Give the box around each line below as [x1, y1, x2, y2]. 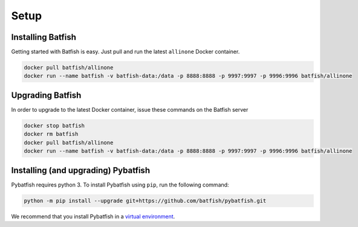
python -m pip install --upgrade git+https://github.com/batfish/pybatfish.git [24, 197, 267, 204]
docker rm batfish [24, 130, 79, 138]
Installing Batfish [11, 32, 77, 42]
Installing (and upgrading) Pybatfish [11, 165, 151, 175]
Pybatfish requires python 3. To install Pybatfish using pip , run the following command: [11, 181, 229, 188]
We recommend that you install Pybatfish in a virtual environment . [11, 213, 175, 220]
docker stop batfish [24, 122, 85, 129]
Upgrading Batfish [11, 90, 82, 100]
